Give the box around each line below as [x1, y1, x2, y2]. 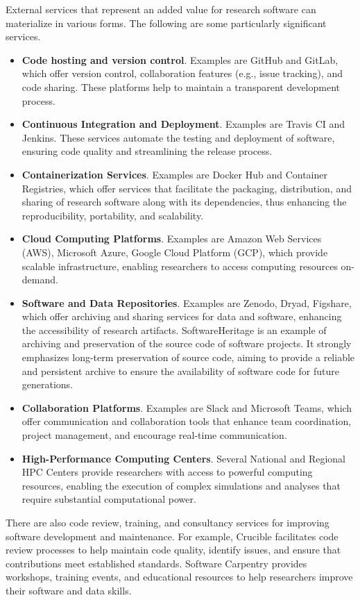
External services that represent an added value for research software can [6, 2, 316, 16]
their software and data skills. [6, 583, 132, 597]
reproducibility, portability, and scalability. [22, 208, 204, 222]
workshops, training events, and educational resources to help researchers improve [6, 569, 353, 584]
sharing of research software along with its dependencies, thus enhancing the [22, 194, 347, 209]
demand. [22, 272, 58, 287]
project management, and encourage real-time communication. [22, 428, 287, 442]
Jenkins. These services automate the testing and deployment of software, [22, 130, 335, 144]
